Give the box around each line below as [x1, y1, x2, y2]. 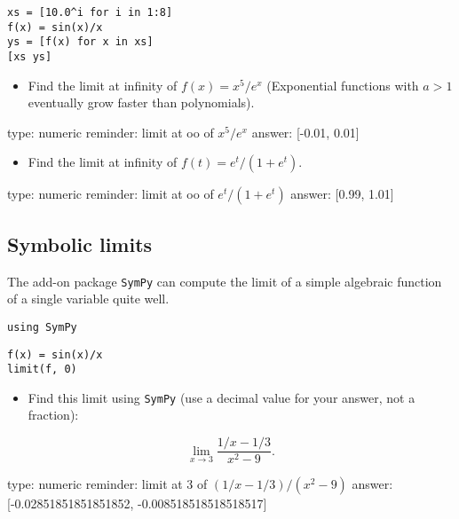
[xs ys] [7, 50, 52, 63]
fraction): [28, 405, 79, 424]
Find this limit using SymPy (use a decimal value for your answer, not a [28, 388, 415, 406]
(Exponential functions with [266, 75, 419, 94]
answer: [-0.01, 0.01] [251, 122, 360, 141]
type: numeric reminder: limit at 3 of [7, 475, 208, 493]
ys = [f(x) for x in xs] [7, 35, 154, 49]
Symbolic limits [7, 230, 153, 257]
